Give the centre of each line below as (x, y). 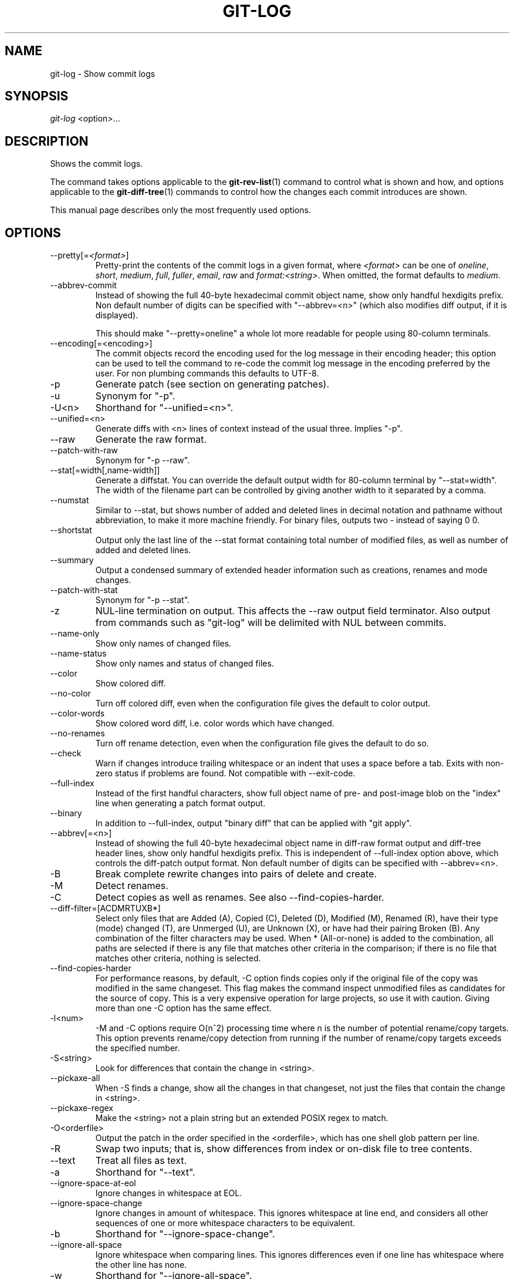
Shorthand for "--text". (145, 1172)
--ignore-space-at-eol (93, 1183)
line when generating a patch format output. (180, 803)
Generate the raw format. (151, 440)
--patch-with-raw (84, 450)
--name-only (75, 634)
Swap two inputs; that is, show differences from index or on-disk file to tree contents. (284, 1149)
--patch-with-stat (84, 590)
